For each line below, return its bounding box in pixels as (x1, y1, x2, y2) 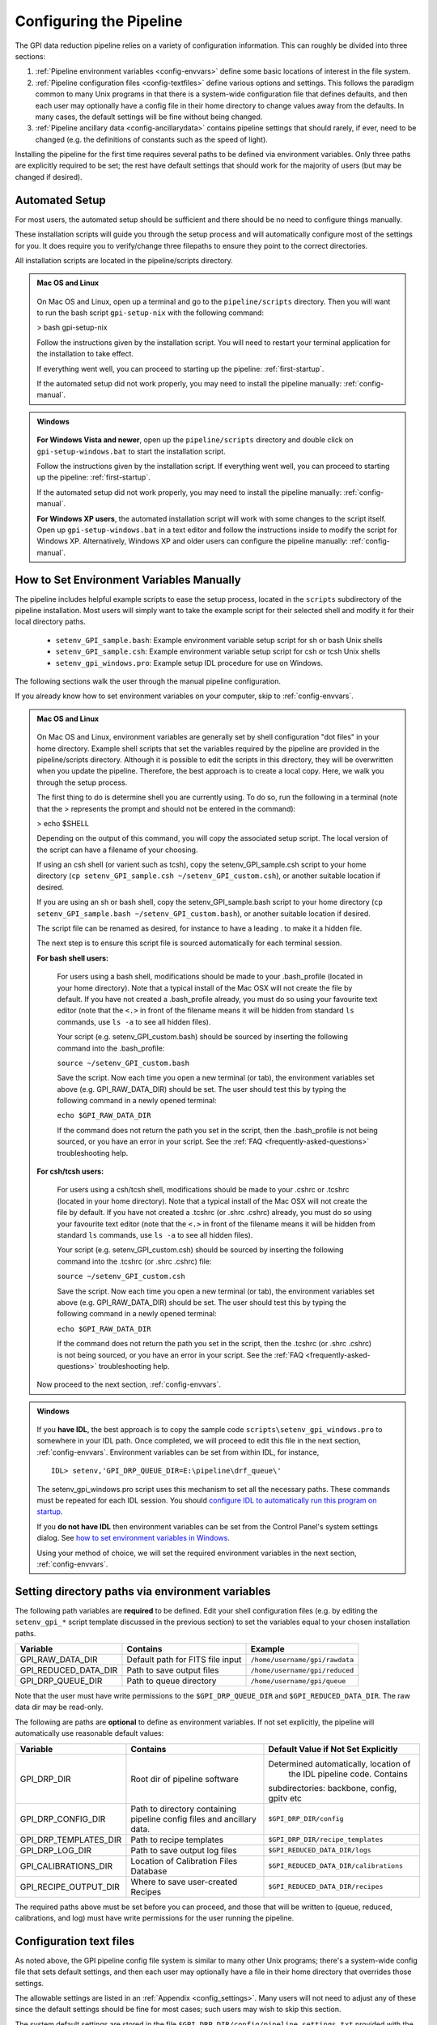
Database (130, 1865, 168, 1877)
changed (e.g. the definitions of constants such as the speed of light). (35, 134, 269, 144)
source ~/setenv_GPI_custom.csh (57, 1272, 185, 1281)
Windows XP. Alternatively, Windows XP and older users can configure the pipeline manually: (36, 536, 348, 546)
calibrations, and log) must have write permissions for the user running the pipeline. (15, 1913, 295, 1923)
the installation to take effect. (36, 349, 134, 359)
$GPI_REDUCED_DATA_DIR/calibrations (268, 1861, 404, 1870)
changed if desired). (15, 172, 83, 181)
